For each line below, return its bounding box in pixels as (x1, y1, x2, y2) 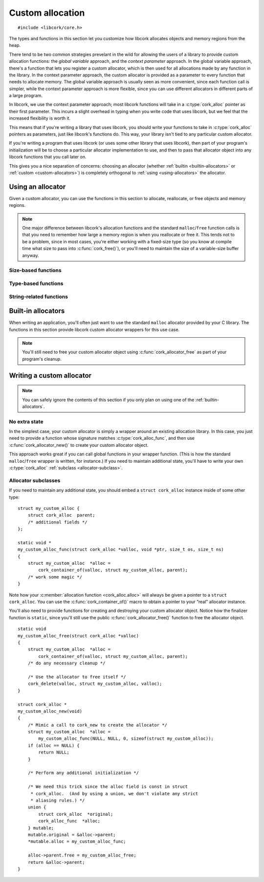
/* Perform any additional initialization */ (27, 770, 139, 776)
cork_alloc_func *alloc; (38, 818, 100, 824)
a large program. (9, 93, 43, 99)
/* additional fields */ (27, 519, 88, 525)
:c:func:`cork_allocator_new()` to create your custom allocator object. (9, 442, 149, 448)
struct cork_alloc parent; (27, 512, 95, 518)
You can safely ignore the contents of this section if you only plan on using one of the (22, 397, 195, 403)
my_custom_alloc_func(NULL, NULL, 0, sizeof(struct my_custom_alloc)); (38, 736, 214, 741)
